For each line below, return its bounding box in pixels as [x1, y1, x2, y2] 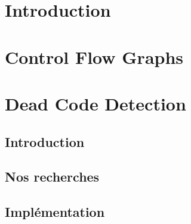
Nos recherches [5, 167, 100, 186]
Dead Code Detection [5, 91, 186, 115]
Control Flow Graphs [5, 44, 184, 69]
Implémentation [5, 202, 105, 221]
